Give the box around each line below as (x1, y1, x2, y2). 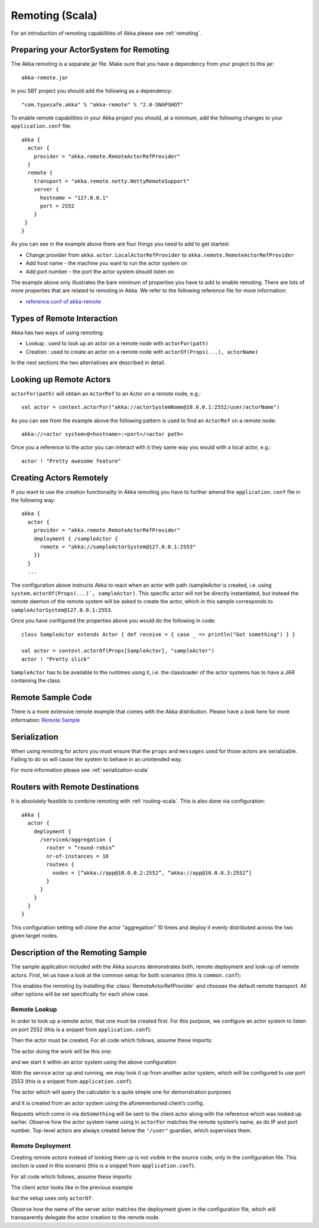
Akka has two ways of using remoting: (11, 329, 105, 336)
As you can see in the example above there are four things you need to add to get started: (11, 240, 230, 248)
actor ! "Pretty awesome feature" (21, 457, 121, 464)
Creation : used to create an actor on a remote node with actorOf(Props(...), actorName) (25, 348, 259, 355)
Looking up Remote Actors (11, 374, 111, 384)
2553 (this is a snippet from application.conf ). (11, 1077, 133, 1085)
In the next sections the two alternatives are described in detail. (11, 358, 165, 366)
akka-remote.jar (21, 74, 69, 81)
